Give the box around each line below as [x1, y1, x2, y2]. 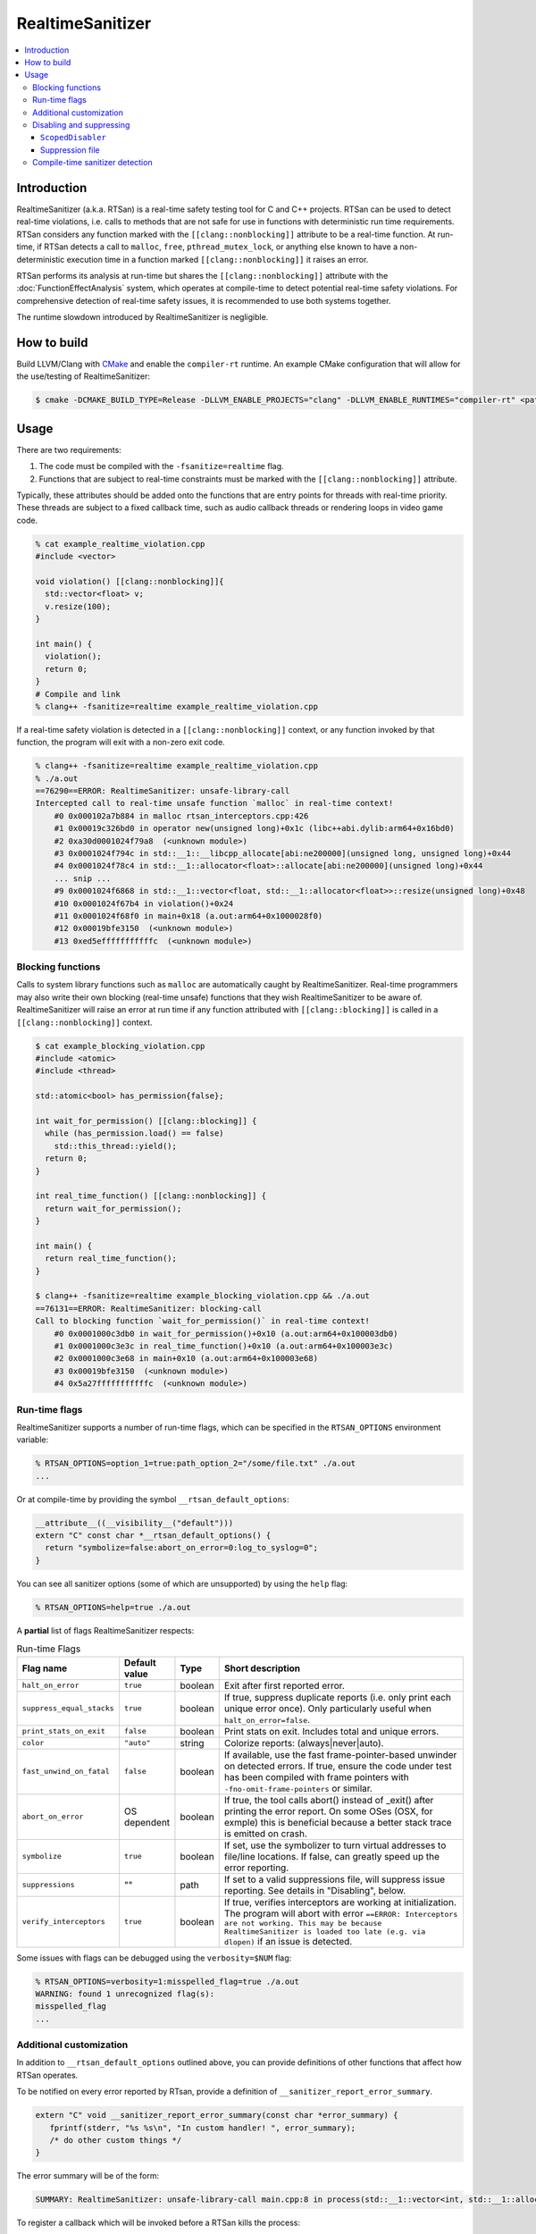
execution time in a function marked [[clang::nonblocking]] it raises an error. [66, 254, 369, 265]
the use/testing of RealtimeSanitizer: [16, 371, 151, 382]
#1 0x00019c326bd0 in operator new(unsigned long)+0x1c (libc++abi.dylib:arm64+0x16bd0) [54, 823, 455, 834]
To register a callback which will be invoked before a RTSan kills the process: [16, 2217, 301, 2229]
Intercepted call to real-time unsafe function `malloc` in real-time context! [35, 798, 394, 809]
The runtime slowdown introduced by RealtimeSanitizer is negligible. [16, 312, 269, 323]
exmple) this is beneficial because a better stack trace [223, 1816, 452, 1828]
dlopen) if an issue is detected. [223, 1935, 353, 1947]
